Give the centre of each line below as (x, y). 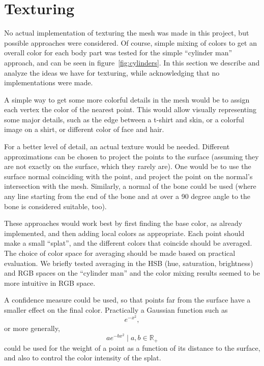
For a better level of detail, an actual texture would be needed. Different (117, 146)
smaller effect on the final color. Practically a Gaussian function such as (116, 309)
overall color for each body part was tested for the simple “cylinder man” (118, 53)
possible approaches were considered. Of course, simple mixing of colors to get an (130, 42)
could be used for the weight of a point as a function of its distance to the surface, (132, 347)
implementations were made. (49, 82)
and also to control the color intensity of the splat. (83, 358)
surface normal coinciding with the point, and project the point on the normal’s (128, 176)
